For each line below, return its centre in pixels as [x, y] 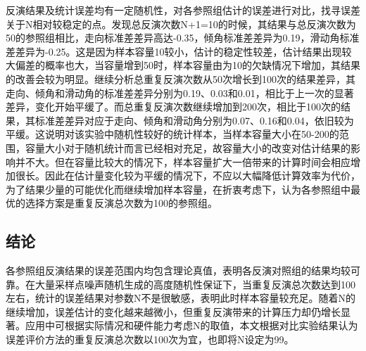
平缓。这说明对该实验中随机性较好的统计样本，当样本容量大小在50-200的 [172, 134]
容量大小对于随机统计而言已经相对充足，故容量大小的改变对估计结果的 [188, 147]
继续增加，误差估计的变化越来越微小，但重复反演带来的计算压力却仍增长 [173, 311]
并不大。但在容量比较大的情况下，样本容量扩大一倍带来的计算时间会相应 [183, 161]
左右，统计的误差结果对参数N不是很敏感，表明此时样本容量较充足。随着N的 [181, 298]
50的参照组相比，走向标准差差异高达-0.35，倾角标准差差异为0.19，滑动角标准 [183, 38]
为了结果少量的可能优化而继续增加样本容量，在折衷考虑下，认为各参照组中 [178, 189]
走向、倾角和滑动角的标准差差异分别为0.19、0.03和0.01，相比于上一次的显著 [180, 92]
